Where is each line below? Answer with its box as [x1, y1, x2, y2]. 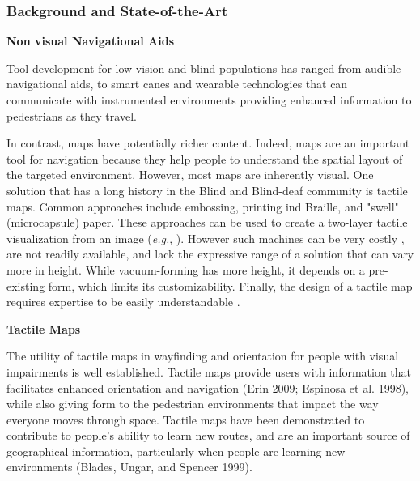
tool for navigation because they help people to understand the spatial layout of [6, 150, 403, 167]
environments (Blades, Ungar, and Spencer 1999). [6, 458, 252, 475]
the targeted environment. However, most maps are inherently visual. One [6, 166, 374, 183]
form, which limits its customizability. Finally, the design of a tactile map [48, 277, 413, 294]
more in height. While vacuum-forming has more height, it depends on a [6, 261, 365, 278]
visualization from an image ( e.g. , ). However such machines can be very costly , [6, 229, 405, 246]
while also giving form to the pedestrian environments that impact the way [6, 395, 379, 412]
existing [6, 277, 45, 294]
